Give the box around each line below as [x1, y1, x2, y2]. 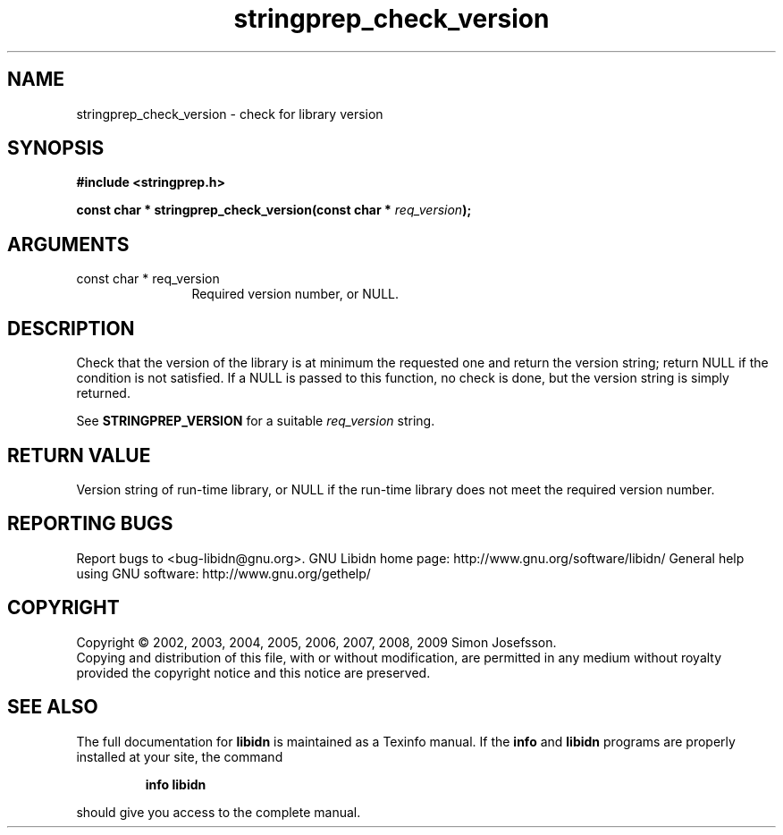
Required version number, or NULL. [191, 286, 400, 302]
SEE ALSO [7, 696, 98, 719]
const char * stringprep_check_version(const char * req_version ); [76, 202, 472, 218]
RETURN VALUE [7, 443, 151, 467]
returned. [76, 385, 130, 401]
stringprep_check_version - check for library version [76, 105, 383, 122]
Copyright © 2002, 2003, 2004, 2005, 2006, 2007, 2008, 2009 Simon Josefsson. [76, 634, 557, 650]
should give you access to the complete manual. [76, 804, 361, 820]
